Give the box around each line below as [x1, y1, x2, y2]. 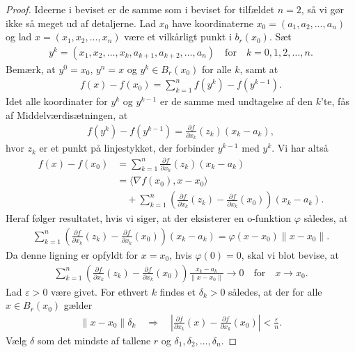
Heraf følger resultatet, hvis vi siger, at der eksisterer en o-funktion [6, 211, 292, 225]
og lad [6, 29, 32, 44]
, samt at [239, 61, 278, 76]
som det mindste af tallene [37, 333, 151, 347]
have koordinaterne [172, 15, 253, 30]
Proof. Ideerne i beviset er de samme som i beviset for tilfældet [6, 2, 275, 16]
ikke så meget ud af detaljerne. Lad [6, 15, 157, 30]
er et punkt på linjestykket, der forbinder [39, 141, 215, 155]
